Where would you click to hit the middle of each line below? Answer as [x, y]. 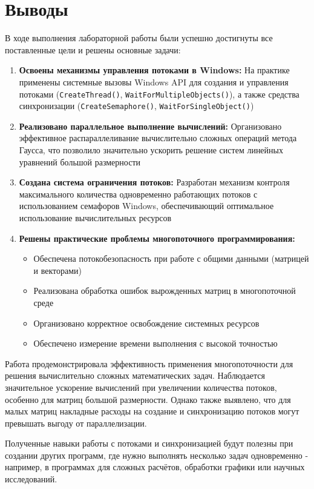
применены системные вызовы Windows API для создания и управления [154, 81]
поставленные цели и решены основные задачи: [93, 49]
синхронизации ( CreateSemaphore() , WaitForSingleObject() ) [136, 106]
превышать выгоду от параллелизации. [76, 423]
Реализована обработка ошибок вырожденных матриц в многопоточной [165, 291]
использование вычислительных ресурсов [95, 217]
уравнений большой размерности [80, 161]
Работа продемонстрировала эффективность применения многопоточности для [149, 363]
